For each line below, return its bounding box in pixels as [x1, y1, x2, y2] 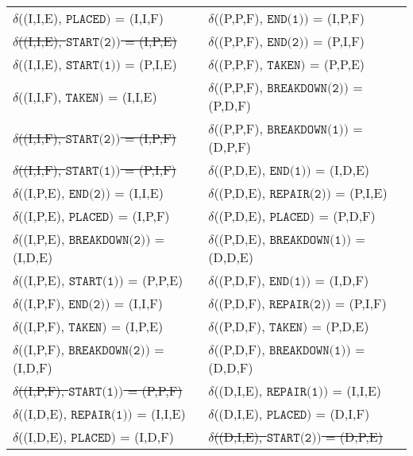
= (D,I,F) [315, 404, 370, 423]
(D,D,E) [208, 248, 253, 266]
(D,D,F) [208, 358, 253, 377]
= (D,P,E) [326, 427, 383, 446]
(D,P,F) [208, 137, 251, 156]
